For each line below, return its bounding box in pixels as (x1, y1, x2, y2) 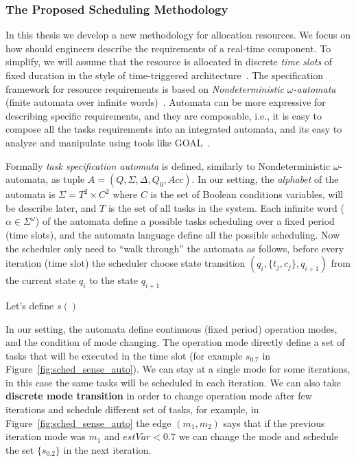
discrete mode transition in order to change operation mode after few (5, 388, 312, 403)
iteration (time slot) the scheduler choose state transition (5, 256, 246, 270)
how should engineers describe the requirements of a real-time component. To (5, 41, 331, 55)
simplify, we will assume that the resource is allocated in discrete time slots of (5, 54, 333, 69)
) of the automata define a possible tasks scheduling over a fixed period (35, 214, 335, 228)
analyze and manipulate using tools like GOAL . (5, 135, 211, 149)
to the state (89, 273, 139, 287)
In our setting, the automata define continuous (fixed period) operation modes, (5, 321, 337, 335)
